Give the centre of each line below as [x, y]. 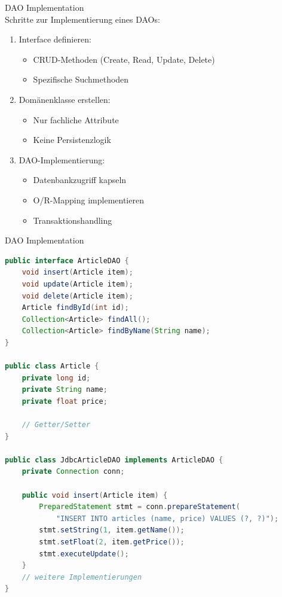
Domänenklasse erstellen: [65, 99]
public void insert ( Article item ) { [95, 495]
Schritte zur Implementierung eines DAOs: [82, 19]
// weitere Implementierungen [82, 577]
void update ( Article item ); [77, 284]
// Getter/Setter [56, 425]
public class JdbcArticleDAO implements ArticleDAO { [114, 460]
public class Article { [52, 366]
